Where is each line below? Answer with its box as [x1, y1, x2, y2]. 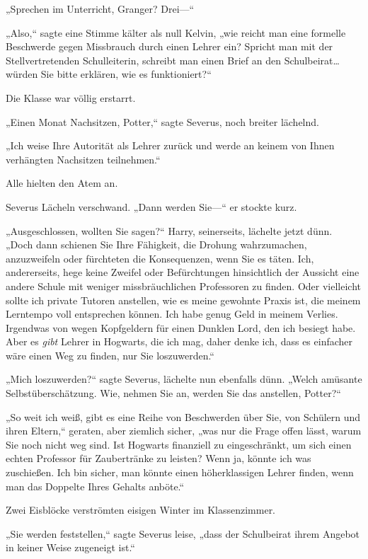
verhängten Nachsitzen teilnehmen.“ [6, 151, 161, 166]
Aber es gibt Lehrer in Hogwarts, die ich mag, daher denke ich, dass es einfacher [6, 334, 353, 349]
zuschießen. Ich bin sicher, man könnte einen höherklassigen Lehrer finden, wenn [6, 465, 354, 480]
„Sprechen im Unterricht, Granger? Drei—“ [6, 1, 195, 16]
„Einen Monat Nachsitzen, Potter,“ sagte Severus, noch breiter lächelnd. [6, 114, 319, 129]
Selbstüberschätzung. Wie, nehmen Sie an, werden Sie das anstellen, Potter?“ [6, 386, 341, 400]
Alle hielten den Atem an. [6, 175, 118, 190]
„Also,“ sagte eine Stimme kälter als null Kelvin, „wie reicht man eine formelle [6, 25, 346, 40]
